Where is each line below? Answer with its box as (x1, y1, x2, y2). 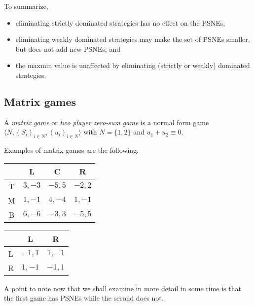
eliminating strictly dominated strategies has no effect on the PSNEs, (15, 17, 225, 28)
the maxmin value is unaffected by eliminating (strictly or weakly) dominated (15, 60, 250, 70)
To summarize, (4, 1, 48, 11)
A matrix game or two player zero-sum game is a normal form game (4, 117, 209, 127)
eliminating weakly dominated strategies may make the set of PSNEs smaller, (15, 34, 250, 44)
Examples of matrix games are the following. (4, 145, 139, 155)
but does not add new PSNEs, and (15, 43, 120, 54)
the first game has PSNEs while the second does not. (4, 293, 164, 303)
